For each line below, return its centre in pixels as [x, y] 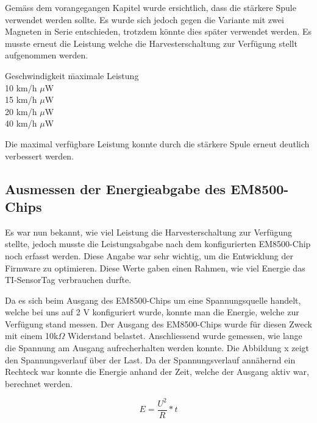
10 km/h [21, 87]
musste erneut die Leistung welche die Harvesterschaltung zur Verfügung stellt [151, 43]
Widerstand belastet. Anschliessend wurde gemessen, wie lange [185, 336]
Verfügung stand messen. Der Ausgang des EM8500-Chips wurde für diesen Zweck [158, 323]
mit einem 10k [32, 336]
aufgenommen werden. [47, 55]
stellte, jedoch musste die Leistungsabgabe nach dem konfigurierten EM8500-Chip [158, 244]
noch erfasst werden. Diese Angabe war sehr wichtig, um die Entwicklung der [149, 255]
